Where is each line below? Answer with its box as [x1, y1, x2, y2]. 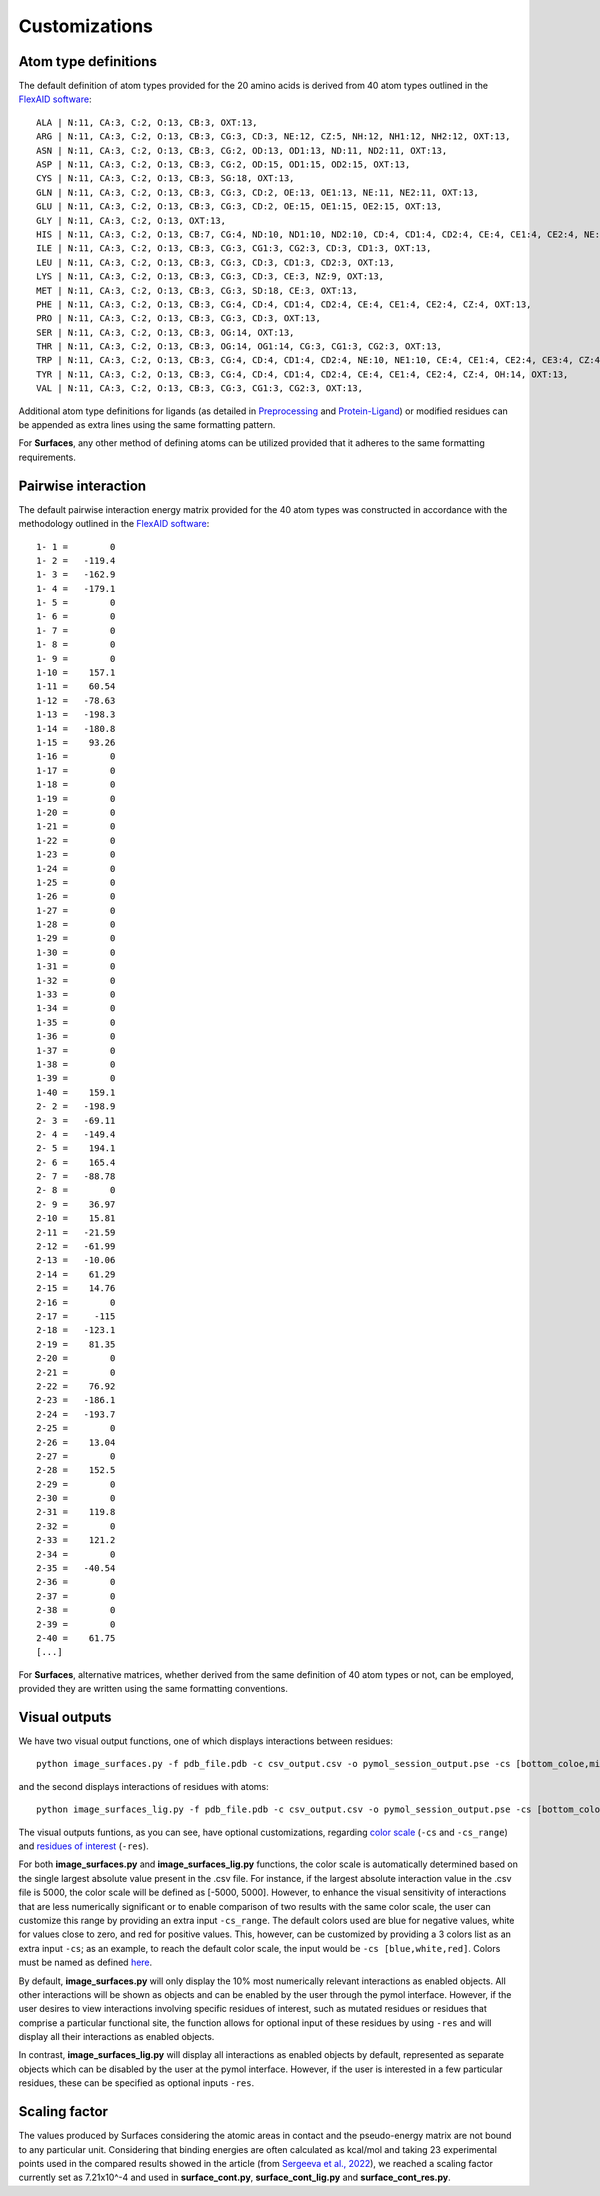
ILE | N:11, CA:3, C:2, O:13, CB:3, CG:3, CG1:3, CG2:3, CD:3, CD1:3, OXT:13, [36, 243, 432, 254]
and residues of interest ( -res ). [18, 1840, 149, 1852]
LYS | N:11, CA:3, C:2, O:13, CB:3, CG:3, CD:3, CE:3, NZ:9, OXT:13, [36, 271, 385, 282]
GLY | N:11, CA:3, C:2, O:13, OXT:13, [36, 215, 227, 226]
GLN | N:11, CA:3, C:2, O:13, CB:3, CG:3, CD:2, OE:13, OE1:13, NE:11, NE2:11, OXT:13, [36, 186, 480, 198]
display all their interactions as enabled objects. [18, 2031, 215, 2043]
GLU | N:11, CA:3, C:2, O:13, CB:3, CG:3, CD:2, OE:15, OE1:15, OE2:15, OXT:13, [36, 201, 443, 212]
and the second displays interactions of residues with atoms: [18, 1780, 269, 1792]
